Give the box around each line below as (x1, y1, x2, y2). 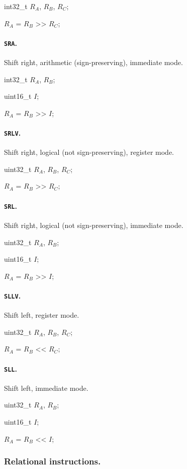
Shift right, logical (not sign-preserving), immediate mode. (4, 219, 183, 230)
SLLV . (4, 290, 21, 301)
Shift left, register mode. (4, 310, 79, 320)
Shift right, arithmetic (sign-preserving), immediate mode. (4, 57, 183, 68)
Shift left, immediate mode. (4, 382, 88, 393)
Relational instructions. (4, 455, 101, 467)
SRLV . (4, 128, 21, 138)
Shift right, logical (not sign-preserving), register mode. (4, 147, 174, 157)
